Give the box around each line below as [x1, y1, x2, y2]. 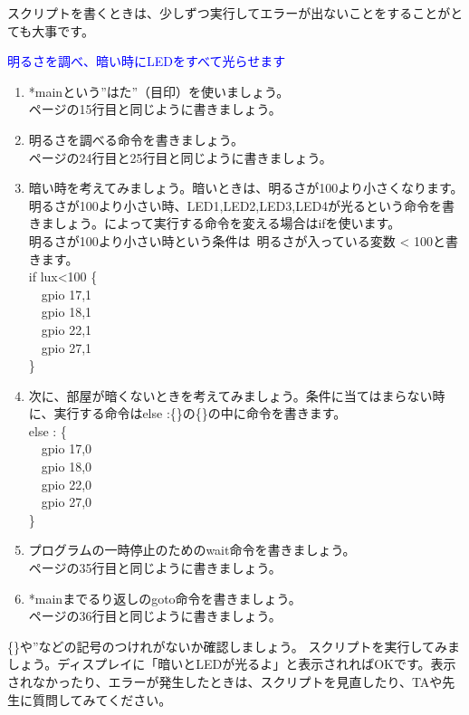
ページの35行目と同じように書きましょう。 [28, 558, 282, 577]
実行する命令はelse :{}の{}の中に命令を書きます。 [53, 404, 347, 423]
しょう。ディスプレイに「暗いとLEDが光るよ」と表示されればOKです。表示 [7, 654, 456, 673]
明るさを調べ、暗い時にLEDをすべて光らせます [7, 52, 286, 71]
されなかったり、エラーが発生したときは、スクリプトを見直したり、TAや [7, 672, 443, 691]
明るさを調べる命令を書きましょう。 [28, 129, 244, 148]
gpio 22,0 [41, 474, 92, 493]
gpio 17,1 [41, 284, 92, 303]
